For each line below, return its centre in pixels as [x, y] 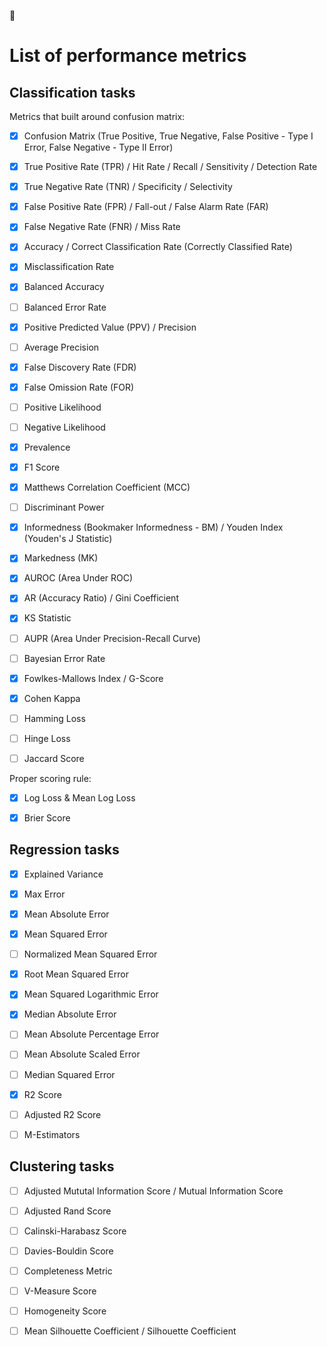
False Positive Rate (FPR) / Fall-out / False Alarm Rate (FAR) [146, 207]
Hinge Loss [47, 738]
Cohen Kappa [52, 698]
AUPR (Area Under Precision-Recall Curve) [112, 638]
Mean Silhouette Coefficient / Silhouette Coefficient [130, 1331]
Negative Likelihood [64, 427]
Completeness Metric [68, 1271]
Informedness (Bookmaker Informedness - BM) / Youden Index [153, 527]
